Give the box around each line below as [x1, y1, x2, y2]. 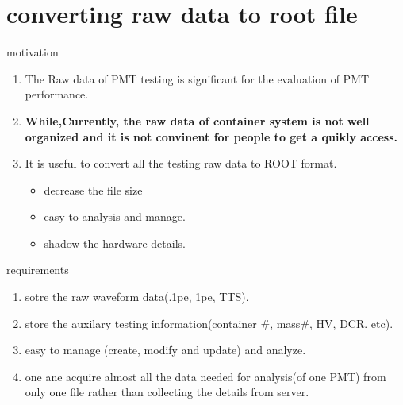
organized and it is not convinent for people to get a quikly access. [25, 128, 397, 145]
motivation [6, 44, 59, 60]
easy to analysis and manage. [44, 208, 186, 225]
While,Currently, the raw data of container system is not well [25, 112, 370, 129]
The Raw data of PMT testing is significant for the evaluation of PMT [25, 70, 370, 87]
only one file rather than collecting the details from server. [25, 384, 309, 400]
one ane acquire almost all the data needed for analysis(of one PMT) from [25, 368, 386, 384]
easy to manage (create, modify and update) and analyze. [25, 341, 306, 358]
